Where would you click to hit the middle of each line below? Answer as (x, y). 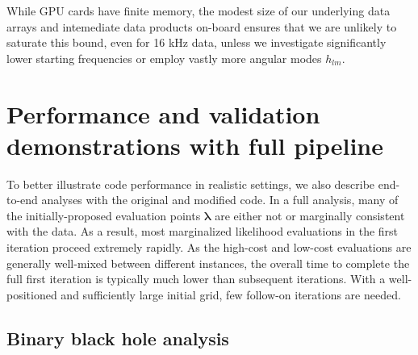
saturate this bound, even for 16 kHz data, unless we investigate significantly (196, 42)
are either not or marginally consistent (310, 215)
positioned (32, 294)
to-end (22, 200)
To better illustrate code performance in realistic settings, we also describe (191, 184)
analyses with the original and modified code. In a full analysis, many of (220, 200)
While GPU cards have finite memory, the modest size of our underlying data (199, 10)
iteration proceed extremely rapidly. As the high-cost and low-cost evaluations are (209, 247)
